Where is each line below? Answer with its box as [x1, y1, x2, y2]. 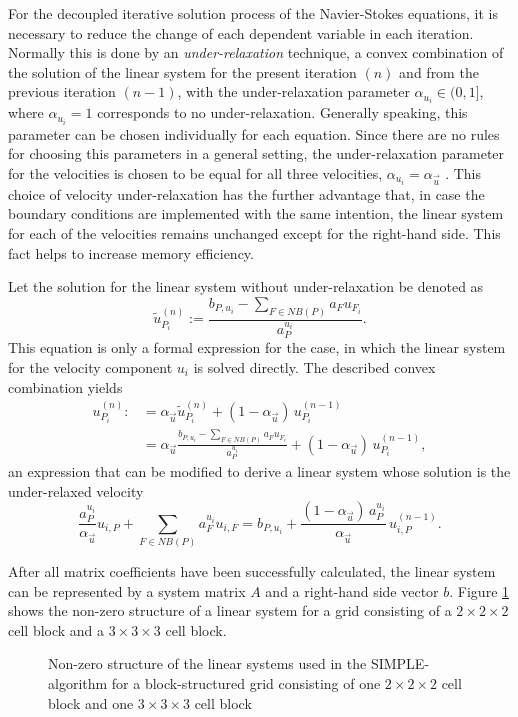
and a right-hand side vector [265, 580, 439, 601]
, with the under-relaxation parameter [177, 81, 410, 102]
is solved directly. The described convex [193, 357, 436, 378]
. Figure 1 [449, 580, 510, 601]
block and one [48, 692, 134, 713]
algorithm [48, 673, 108, 694]
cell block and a [8, 619, 105, 640]
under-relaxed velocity [8, 480, 144, 501]
